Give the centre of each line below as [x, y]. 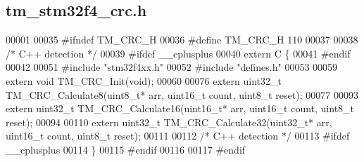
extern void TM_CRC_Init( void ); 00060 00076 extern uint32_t [144, 80]
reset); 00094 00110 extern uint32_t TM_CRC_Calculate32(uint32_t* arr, [169, 122]
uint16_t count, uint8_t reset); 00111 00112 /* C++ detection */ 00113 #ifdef [178, 136]
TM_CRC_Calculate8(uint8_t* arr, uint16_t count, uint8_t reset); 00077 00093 [182, 94]
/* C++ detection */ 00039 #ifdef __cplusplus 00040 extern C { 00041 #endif [178, 53]
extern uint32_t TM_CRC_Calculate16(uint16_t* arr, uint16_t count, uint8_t [180, 108]
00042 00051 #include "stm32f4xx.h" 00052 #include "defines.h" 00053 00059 [172, 67]
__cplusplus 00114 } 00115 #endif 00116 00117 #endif [126, 149]
